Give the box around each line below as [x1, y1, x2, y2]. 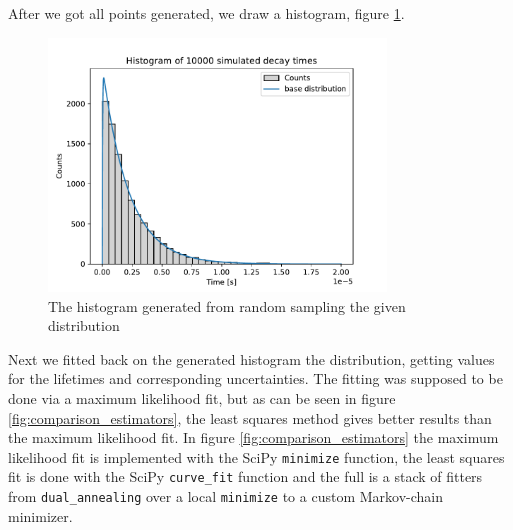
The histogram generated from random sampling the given [48, 295, 406, 316]
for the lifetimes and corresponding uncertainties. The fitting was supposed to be [8, 368, 503, 389]
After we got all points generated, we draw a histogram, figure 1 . [8, 3, 405, 23]
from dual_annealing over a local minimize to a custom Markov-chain [8, 486, 443, 507]
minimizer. [8, 505, 73, 526]
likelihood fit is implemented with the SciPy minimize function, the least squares [8, 446, 505, 467]
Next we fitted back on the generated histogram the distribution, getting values [8, 348, 495, 369]
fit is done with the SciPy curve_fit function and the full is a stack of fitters [8, 466, 483, 487]
